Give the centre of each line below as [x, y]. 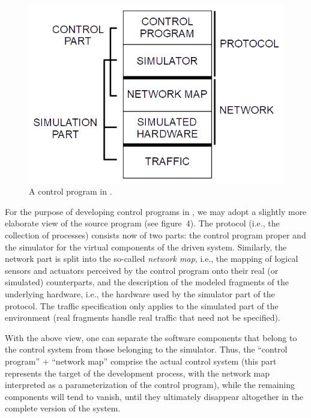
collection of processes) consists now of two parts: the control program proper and [155, 235]
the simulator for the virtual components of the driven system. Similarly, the [146, 247]
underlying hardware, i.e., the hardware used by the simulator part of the [140, 293]
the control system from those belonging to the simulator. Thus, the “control [146, 349]
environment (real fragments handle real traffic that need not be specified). [143, 317]
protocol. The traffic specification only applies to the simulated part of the [142, 305]
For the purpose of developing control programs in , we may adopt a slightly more [156, 211]
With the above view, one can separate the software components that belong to [151, 337]
